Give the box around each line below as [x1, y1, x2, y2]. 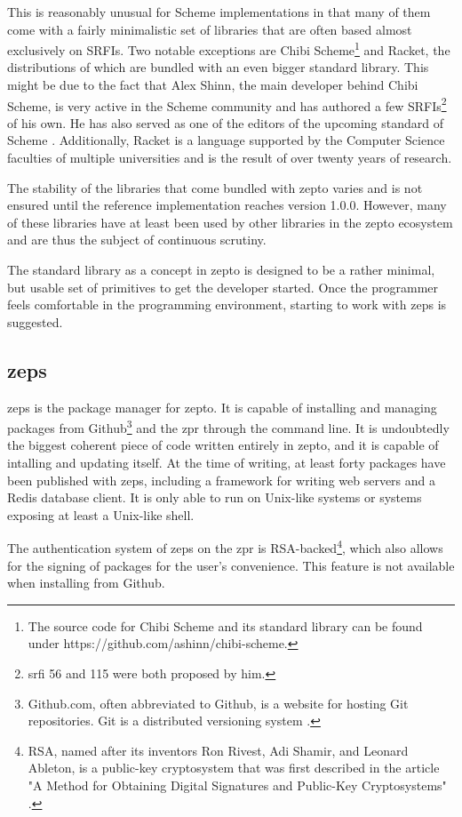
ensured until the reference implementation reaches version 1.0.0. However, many [7, 196, 447, 214]
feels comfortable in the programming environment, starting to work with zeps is [7, 295, 447, 314]
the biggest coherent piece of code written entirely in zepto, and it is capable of [7, 436, 439, 454]
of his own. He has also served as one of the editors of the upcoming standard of [7, 113, 444, 132]
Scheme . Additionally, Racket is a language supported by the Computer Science [7, 131, 445, 149]
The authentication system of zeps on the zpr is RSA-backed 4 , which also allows [7, 536, 443, 557]
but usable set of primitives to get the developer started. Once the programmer [7, 277, 439, 296]
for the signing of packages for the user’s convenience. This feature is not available [7, 556, 455, 574]
